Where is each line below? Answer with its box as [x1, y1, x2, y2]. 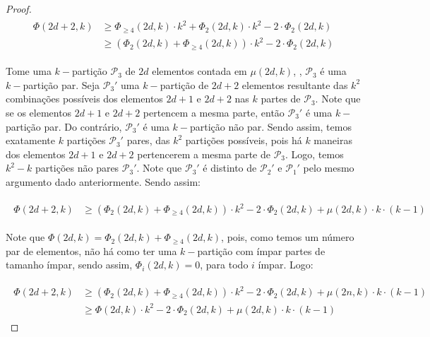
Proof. [6, 1, 32, 16]
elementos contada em [152, 64, 247, 78]
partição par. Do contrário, [6, 119, 122, 134]
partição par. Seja [23, 77, 100, 92]
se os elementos [6, 105, 72, 119]
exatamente [6, 133, 55, 148]
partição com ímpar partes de [197, 243, 326, 258]
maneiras [313, 133, 352, 148]
